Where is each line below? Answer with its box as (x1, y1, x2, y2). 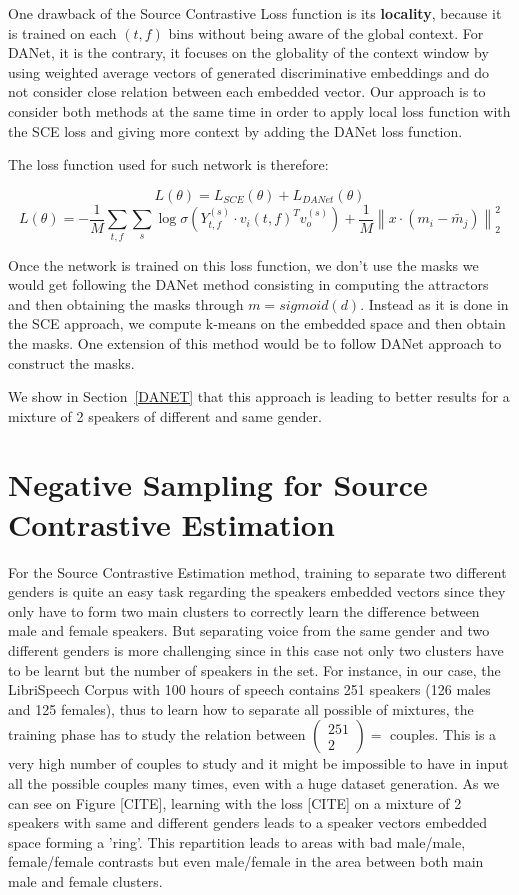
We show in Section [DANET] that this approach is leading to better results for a (8, 386, 510, 407)
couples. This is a (390, 724, 497, 745)
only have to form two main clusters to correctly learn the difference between (8, 600, 480, 621)
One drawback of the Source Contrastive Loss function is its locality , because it (8, 3, 502, 23)
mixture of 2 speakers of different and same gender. (8, 405, 322, 426)
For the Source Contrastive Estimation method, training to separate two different (8, 561, 507, 582)
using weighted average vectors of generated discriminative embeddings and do (8, 61, 490, 82)
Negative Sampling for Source (8, 464, 428, 505)
